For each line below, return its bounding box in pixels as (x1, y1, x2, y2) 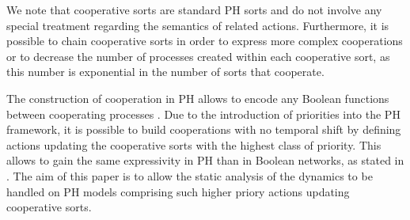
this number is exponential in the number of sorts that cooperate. (6, 63, 325, 80)
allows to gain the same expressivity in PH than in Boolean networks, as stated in (6, 152, 404, 169)
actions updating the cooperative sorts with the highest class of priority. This (6, 136, 382, 153)
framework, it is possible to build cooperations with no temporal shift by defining (6, 121, 401, 138)
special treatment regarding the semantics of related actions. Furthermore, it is (6, 17, 389, 33)
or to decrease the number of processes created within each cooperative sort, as (6, 47, 390, 64)
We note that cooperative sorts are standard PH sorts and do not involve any (6, 2, 382, 17)
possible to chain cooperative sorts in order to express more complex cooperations (6, 32, 403, 49)
